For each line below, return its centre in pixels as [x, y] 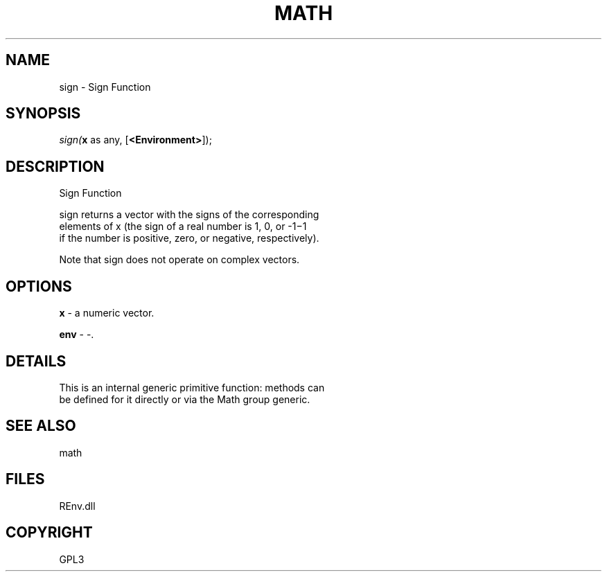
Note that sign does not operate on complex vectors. [179, 260]
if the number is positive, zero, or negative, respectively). [189, 238]
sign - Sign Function [105, 87]
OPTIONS [39, 286]
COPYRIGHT [49, 533]
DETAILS [36, 361]
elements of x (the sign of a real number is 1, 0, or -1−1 [183, 227]
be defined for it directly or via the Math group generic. [185, 399]
